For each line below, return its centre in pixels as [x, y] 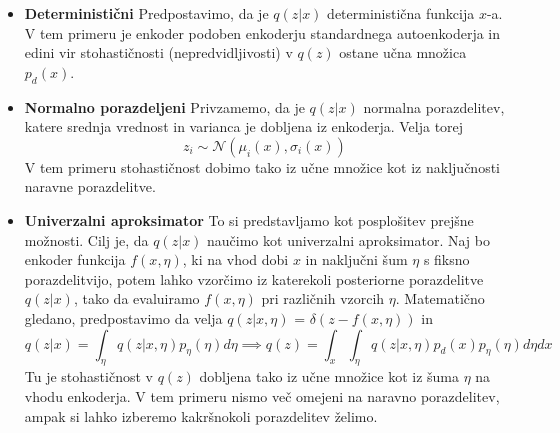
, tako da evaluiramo [136, 298]
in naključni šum [356, 259]
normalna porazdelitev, [434, 106]
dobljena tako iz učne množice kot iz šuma [329, 376]
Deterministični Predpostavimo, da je [146, 13]
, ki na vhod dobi [235, 259]
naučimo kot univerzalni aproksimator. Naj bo [348, 239]
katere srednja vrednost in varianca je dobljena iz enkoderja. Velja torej [244, 126]
